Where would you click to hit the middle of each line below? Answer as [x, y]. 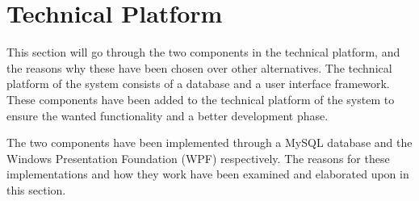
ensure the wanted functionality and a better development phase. [168, 115]
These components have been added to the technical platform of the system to [201, 99]
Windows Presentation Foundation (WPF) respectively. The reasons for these [198, 158]
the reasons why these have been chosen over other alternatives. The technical [199, 67]
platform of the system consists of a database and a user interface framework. [198, 84]
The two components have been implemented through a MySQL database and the [209, 142]
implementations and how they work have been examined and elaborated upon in [208, 174]
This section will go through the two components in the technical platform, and [203, 52]
